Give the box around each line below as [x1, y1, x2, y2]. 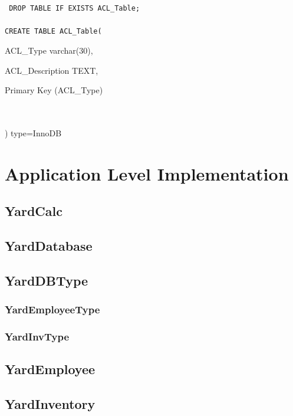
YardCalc [5, 202, 62, 220]
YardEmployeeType [5, 302, 100, 317]
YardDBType [5, 271, 88, 289]
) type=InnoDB [5, 126, 62, 139]
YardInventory [5, 395, 96, 413]
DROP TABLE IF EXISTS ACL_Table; [9, 4, 140, 12]
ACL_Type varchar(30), [5, 44, 93, 56]
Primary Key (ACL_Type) [5, 84, 103, 96]
